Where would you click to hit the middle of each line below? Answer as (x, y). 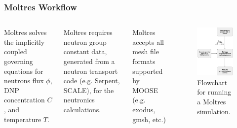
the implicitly (24, 42)
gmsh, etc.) (149, 119)
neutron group (85, 42)
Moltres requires (88, 32)
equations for (24, 71)
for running (214, 92)
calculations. (82, 109)
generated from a (89, 61)
